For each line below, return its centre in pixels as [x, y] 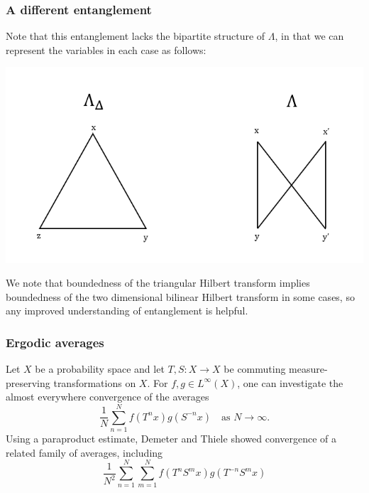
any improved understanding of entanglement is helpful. [127, 311]
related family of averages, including [84, 452]
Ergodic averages [55, 342]
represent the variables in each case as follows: [106, 49]
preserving [28, 382]
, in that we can [309, 36]
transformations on [95, 382]
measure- [308, 369]
